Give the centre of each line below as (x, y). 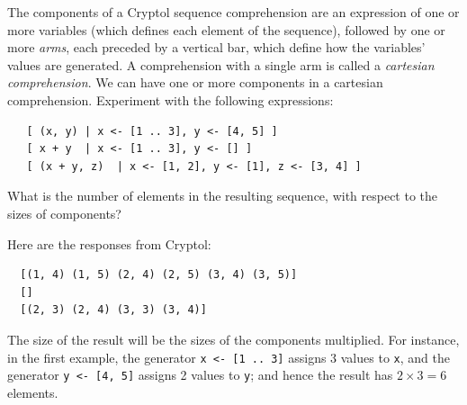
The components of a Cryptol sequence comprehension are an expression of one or (233, 12)
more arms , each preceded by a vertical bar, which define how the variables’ (216, 47)
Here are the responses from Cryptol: (109, 243)
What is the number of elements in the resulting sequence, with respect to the (223, 196)
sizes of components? (64, 213)
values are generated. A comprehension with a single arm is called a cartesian (221, 64)
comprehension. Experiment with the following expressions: (171, 99)
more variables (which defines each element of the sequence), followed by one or (226, 29)
